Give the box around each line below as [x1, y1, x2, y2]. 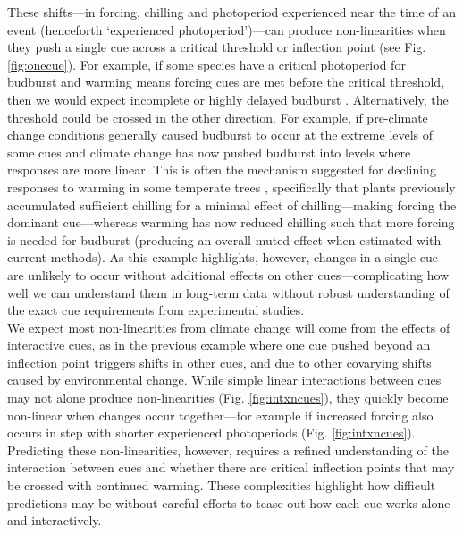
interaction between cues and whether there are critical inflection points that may [7, 458, 455, 477]
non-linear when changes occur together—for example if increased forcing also [7, 405, 434, 424]
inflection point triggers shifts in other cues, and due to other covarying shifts [7, 352, 432, 371]
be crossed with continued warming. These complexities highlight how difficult [7, 476, 436, 495]
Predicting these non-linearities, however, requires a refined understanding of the [7, 440, 449, 459]
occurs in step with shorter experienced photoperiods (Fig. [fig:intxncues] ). [7, 423, 416, 442]
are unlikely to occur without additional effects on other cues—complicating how [7, 265, 450, 284]
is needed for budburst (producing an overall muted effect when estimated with [7, 230, 442, 249]
